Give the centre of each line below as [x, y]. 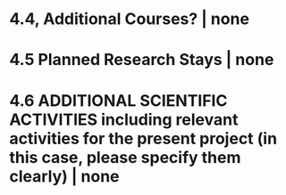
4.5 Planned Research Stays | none [142, 60]
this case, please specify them [125, 157]
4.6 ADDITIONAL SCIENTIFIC [118, 100]
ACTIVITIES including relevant [124, 119]
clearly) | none [64, 176]
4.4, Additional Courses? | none [130, 19]
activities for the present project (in [143, 138]
